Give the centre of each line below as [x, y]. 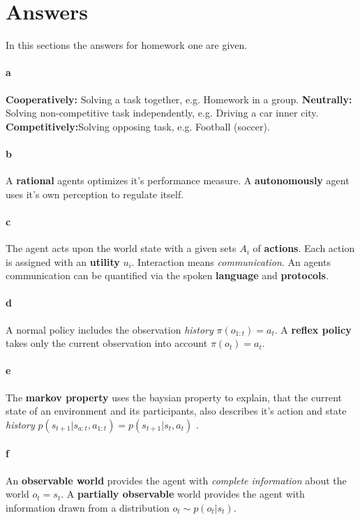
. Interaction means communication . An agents [231, 261]
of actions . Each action [304, 248]
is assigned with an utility [63, 261]
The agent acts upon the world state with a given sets [121, 248]
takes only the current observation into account [107, 343]
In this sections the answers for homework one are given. [127, 45]
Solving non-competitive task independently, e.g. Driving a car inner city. [162, 113]
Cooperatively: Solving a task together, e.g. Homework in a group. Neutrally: [179, 99]
